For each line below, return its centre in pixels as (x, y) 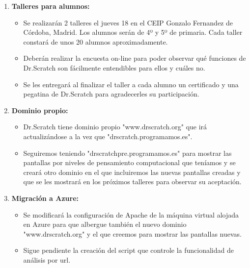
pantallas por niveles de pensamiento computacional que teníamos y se (129, 162)
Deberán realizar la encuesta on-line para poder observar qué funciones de (135, 58)
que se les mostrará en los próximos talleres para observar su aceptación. (132, 182)
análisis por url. (47, 259)
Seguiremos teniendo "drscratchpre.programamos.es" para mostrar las (127, 153)
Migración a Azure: (45, 198)
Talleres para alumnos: (51, 6)
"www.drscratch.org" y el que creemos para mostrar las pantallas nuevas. (132, 233)
